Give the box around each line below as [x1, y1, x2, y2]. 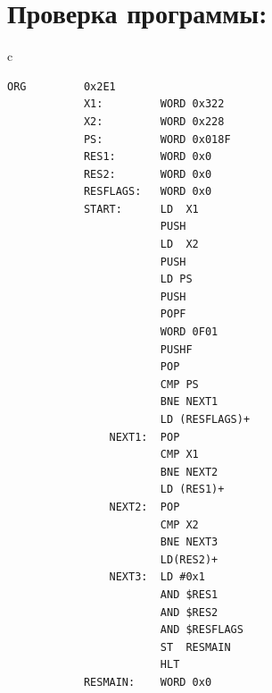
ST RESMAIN [160, 640, 231, 654]
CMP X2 [160, 518, 199, 531]
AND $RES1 [160, 587, 218, 601]
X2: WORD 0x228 [83, 114, 225, 128]
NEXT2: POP [109, 500, 180, 513]
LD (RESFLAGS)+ [160, 413, 251, 426]
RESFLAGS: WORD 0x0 [83, 185, 212, 199]
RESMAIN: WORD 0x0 [83, 675, 212, 689]
